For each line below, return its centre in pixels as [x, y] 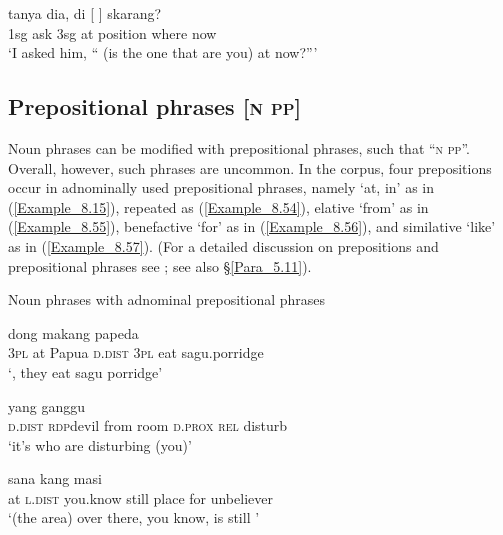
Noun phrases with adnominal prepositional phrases [167, 299]
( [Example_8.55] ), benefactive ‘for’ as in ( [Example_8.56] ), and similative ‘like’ [252, 226]
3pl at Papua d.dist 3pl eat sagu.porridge [136, 352]
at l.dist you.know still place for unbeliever [140, 497]
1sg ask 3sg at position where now [112, 32]
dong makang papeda [73, 332]
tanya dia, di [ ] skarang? [85, 13]
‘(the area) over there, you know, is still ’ [134, 517]
